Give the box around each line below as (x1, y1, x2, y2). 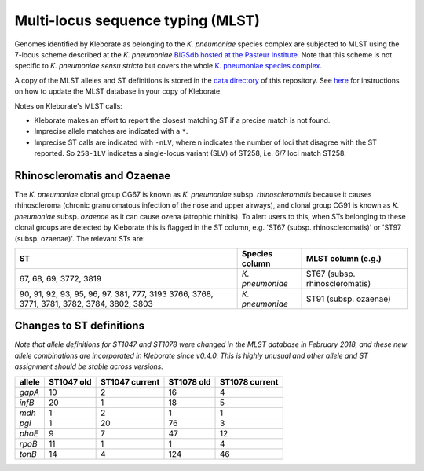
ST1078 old (168, 376, 211, 387)
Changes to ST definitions (14, 319, 145, 333)
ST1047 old (48, 376, 92, 387)
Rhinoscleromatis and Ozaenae (14, 169, 171, 182)
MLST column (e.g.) (306, 252, 382, 263)
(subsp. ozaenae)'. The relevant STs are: (14, 234, 145, 243)
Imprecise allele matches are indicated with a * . (34, 127, 188, 136)
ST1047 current (100, 376, 160, 387)
